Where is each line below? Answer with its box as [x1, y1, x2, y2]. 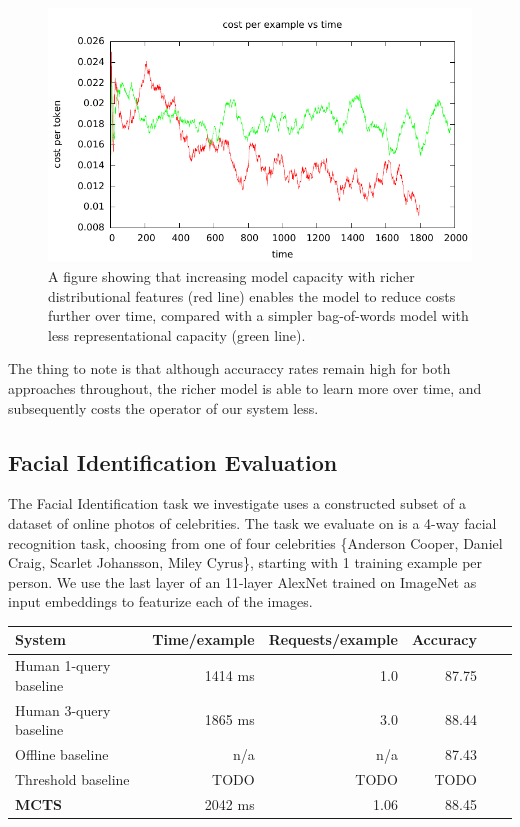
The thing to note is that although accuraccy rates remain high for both [8, 358, 451, 379]
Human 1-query [15, 655, 111, 676]
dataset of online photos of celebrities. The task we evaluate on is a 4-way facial [8, 512, 497, 533]
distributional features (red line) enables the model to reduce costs [48, 285, 456, 306]
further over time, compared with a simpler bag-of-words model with [48, 305, 469, 326]
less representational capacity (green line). [48, 324, 306, 345]
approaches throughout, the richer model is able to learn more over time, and [8, 377, 482, 398]
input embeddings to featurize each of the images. [8, 591, 313, 612]
